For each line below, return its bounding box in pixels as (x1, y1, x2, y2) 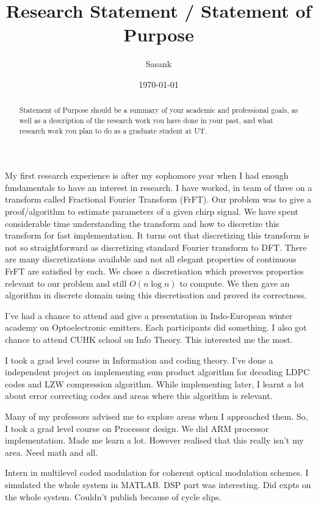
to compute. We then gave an (179, 276, 290, 289)
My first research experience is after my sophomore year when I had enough (5, 169, 289, 182)
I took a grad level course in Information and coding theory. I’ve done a (5, 353, 273, 366)
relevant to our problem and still (5, 276, 127, 289)
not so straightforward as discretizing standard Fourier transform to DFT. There (5, 240, 307, 253)
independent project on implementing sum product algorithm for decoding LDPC (5, 365, 310, 378)
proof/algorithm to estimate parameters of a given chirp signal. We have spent (5, 205, 298, 218)
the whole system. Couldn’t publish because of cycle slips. (5, 490, 222, 503)
